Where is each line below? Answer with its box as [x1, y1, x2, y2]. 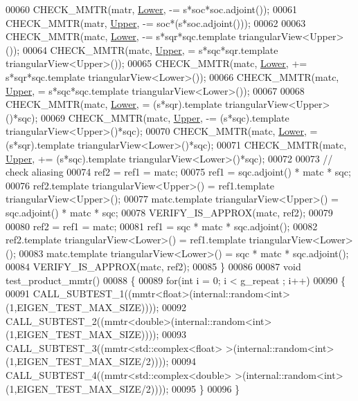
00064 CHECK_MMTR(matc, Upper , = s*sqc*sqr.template [22, 42, 278, 57]
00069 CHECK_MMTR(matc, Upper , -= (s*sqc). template [41, 110, 289, 124]
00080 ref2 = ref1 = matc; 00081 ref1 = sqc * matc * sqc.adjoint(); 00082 [6, 218, 318, 233]
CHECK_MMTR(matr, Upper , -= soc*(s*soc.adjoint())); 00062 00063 [6, 15, 306, 30]
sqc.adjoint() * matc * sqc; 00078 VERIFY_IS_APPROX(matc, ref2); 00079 [6, 205, 333, 219]
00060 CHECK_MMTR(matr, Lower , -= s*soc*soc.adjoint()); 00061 [6, 2, 297, 16]
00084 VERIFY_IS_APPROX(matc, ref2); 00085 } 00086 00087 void [6, 259, 301, 274]
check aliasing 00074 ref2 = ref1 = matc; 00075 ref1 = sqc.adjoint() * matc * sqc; [6, 165, 351, 179]
